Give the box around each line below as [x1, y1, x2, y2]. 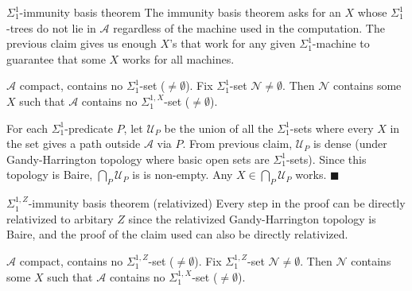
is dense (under [313, 135, 387, 152]
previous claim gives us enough [6, 35, 157, 52]
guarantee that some [6, 50, 106, 67]
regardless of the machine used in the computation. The [113, 19, 385, 36]
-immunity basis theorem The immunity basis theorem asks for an [19, 4, 341, 20]
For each [6, 119, 48, 136]
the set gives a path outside [6, 135, 141, 152]
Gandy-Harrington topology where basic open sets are [6, 150, 270, 167]
